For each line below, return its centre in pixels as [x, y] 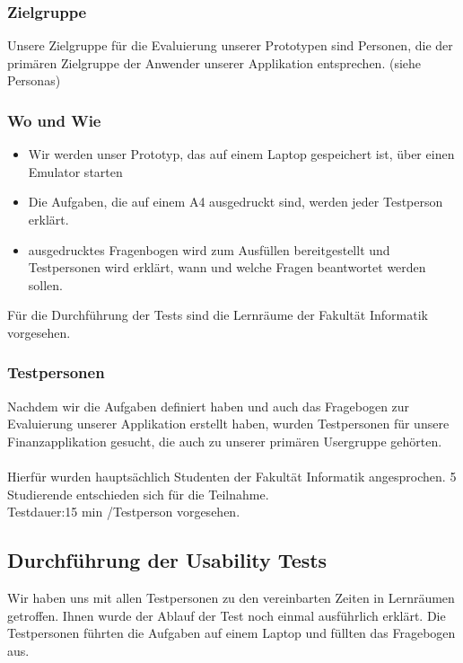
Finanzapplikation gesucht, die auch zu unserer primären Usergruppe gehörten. [225, 441]
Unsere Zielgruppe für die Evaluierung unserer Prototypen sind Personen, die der [230, 45]
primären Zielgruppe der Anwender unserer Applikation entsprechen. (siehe [214, 62]
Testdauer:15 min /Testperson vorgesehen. [124, 512]
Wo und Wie [54, 120]
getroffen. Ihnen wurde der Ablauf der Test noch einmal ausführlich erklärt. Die [227, 615]
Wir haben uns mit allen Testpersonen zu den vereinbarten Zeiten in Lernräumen [231, 598]
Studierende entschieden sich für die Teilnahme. [138, 494]
